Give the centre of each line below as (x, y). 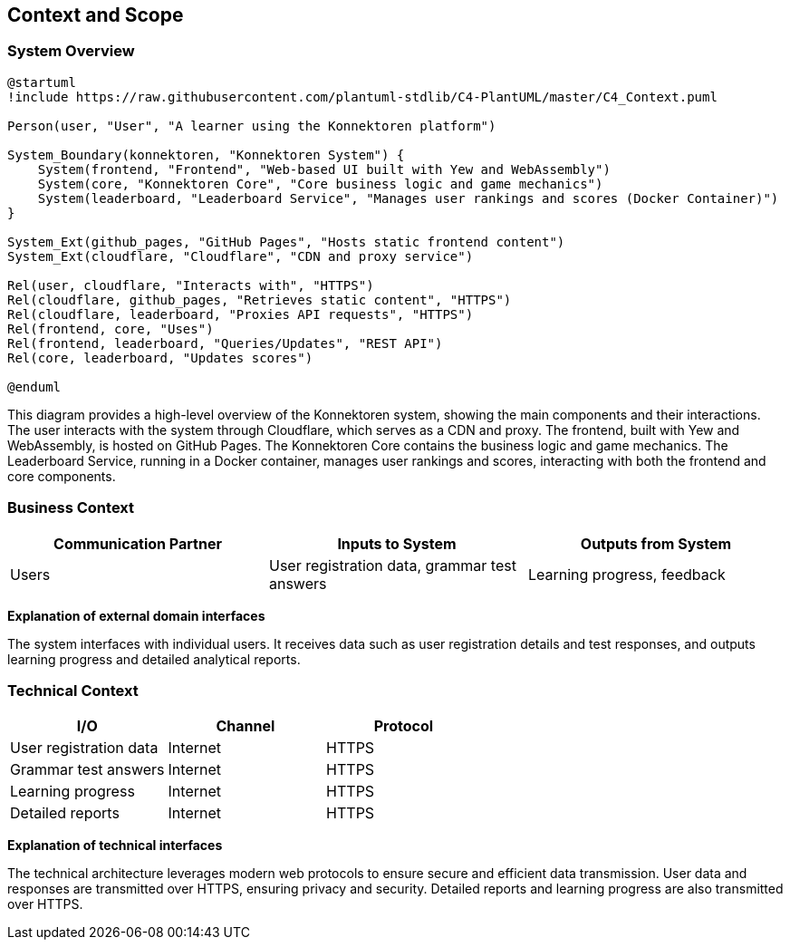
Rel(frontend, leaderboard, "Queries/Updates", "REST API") (225, 343)
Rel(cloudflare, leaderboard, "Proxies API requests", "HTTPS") (241, 314)
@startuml (42, 82)
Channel (246, 726)
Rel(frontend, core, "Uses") (111, 329)
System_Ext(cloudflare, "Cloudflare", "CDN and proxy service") (241, 256)
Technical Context (73, 690)
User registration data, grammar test (392, 565)
